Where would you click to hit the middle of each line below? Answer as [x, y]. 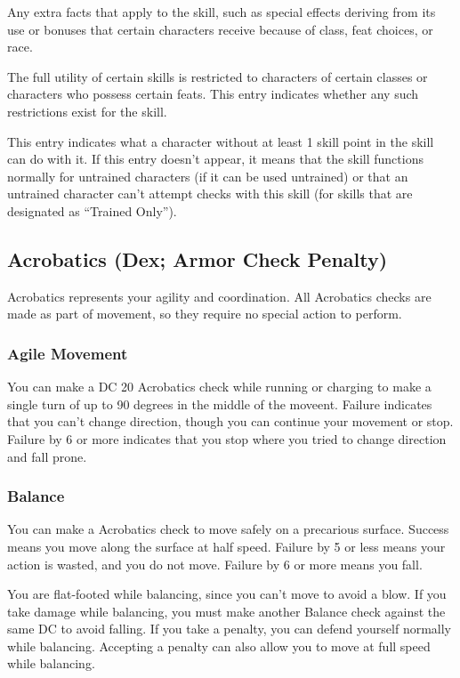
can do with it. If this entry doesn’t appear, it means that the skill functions [215, 159]
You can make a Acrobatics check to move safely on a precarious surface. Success [228, 529]
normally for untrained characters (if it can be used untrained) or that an [208, 176]
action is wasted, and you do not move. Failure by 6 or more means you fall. [215, 564]
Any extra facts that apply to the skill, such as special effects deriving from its [222, 12]
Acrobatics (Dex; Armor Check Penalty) [198, 258]
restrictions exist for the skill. [87, 111]
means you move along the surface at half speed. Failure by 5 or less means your [226, 546]
